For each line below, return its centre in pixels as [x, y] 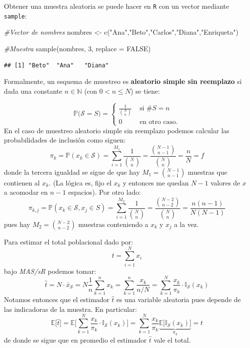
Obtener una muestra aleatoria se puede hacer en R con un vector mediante [116, 6]
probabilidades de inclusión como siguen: [65, 140]
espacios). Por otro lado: [104, 192]
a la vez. [186, 224]
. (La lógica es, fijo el [80, 182]
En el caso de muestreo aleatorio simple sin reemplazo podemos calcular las [117, 130]
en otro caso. [158, 122]
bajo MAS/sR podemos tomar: [50, 271]
